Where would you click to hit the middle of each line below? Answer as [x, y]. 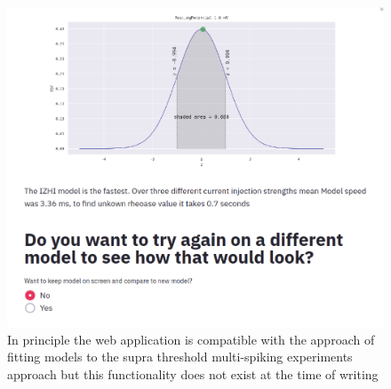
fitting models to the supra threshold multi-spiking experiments [180, 357]
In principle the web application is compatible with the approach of [191, 339]
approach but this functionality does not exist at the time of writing [193, 373]
